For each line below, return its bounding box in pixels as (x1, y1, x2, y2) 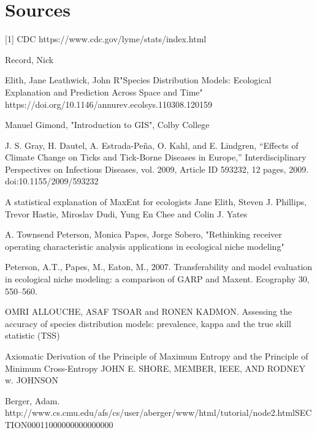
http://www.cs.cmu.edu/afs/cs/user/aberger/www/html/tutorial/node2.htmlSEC (5, 406, 312, 419)
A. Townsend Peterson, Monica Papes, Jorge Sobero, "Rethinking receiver (5, 228, 282, 241)
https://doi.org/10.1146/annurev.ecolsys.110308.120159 (5, 97, 212, 110)
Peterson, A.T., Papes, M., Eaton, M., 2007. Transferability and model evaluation (5, 260, 313, 273)
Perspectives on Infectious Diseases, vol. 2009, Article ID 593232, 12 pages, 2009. (5, 162, 309, 175)
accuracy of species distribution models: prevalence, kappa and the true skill (5, 317, 291, 329)
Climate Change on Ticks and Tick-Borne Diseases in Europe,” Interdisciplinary (5, 151, 307, 164)
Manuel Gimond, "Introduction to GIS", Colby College (5, 118, 210, 131)
